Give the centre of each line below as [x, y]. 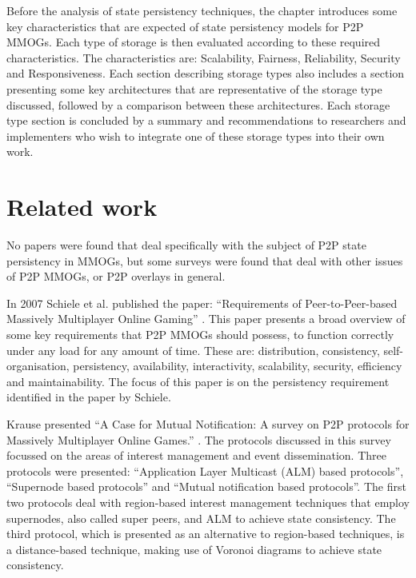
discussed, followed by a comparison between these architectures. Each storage [198, 104]
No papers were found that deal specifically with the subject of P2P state [186, 245]
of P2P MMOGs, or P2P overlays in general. [116, 276]
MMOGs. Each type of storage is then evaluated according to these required [194, 42]
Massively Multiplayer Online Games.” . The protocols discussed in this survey [199, 439]
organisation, [38, 366]
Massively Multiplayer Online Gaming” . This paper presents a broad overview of [206, 319]
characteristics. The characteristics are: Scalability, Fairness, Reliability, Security [204, 57]
